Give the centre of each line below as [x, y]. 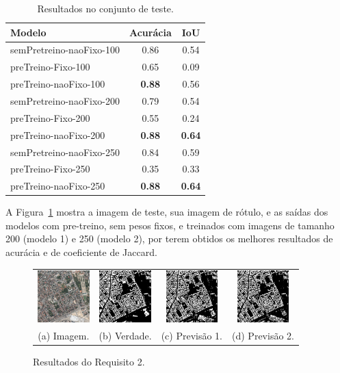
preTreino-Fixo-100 [50, 67]
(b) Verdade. [125, 335]
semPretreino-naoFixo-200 [65, 100]
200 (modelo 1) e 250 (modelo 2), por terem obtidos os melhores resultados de [169, 239]
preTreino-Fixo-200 [50, 117]
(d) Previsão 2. [263, 335]
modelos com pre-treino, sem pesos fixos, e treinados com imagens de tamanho [170, 225]
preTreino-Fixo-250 [50, 169]
